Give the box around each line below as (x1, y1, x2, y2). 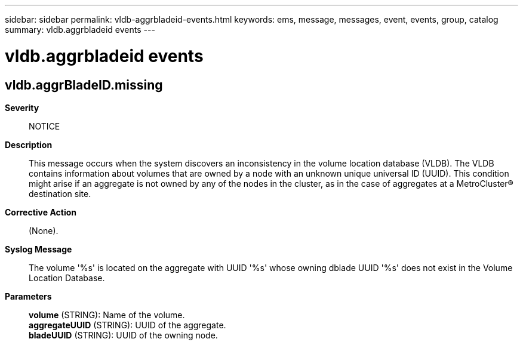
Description (5, 139, 53, 150)
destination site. (29, 188, 91, 199)
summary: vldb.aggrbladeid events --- (5, 24, 155, 35)
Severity (5, 102, 39, 113)
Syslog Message (5, 244, 72, 254)
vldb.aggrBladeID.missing (5, 77, 163, 93)
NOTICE (29, 121, 60, 131)
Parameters (5, 291, 52, 301)
